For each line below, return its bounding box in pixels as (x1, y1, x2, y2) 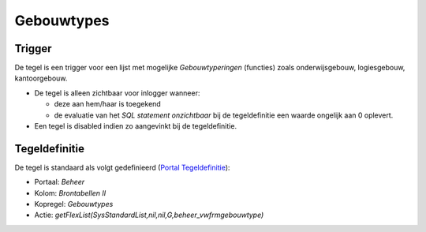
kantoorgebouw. (14, 73, 68, 83)
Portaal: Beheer (34, 178, 85, 187)
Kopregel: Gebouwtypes (34, 200, 114, 209)
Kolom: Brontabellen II (34, 188, 106, 197)
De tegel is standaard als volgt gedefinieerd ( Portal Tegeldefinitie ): (14, 163, 230, 172)
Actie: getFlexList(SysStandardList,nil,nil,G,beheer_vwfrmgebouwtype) (34, 210, 264, 220)
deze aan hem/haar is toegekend (54, 99, 161, 109)
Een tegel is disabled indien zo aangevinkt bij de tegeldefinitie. (34, 122, 237, 131)
